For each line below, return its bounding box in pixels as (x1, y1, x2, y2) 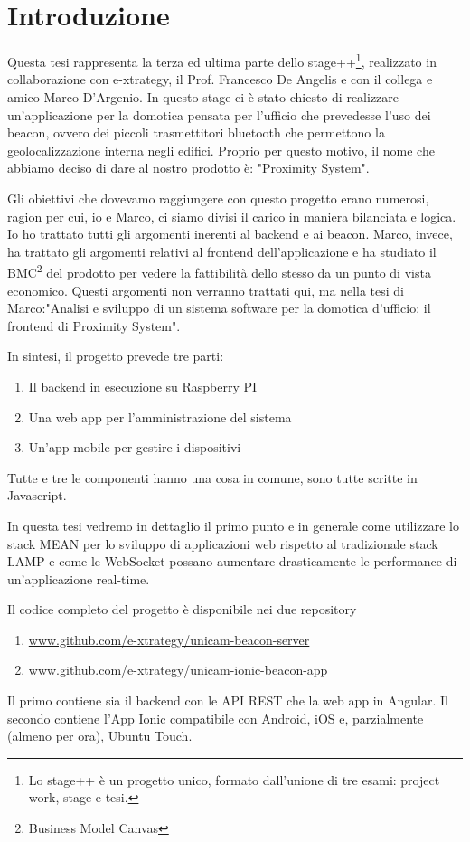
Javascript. (7, 486, 67, 505)
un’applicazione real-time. (7, 569, 150, 588)
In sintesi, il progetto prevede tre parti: (7, 346, 224, 365)
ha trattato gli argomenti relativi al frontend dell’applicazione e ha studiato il (7, 241, 437, 260)
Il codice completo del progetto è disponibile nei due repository (7, 600, 357, 619)
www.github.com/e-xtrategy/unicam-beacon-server (28, 629, 310, 648)
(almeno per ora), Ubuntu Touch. (7, 726, 193, 745)
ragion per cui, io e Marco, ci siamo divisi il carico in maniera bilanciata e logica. (7, 206, 456, 225)
